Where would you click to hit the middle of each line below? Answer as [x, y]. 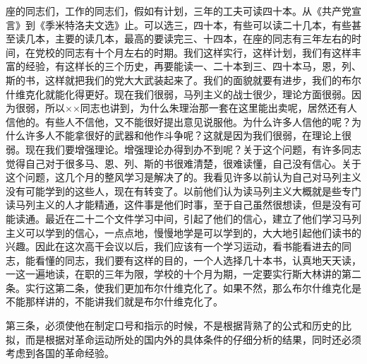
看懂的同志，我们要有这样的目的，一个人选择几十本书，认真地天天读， [198, 260]
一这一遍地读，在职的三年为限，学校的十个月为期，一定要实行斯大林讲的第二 [183, 274]
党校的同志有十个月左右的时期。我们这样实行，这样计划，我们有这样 [193, 52]
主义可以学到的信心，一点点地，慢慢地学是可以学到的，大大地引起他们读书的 [183, 232]
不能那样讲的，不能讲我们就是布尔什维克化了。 [114, 301]
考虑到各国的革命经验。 [60, 353]
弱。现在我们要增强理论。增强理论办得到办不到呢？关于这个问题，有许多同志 [183, 149]
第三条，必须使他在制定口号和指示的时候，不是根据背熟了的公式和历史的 [174, 325]
